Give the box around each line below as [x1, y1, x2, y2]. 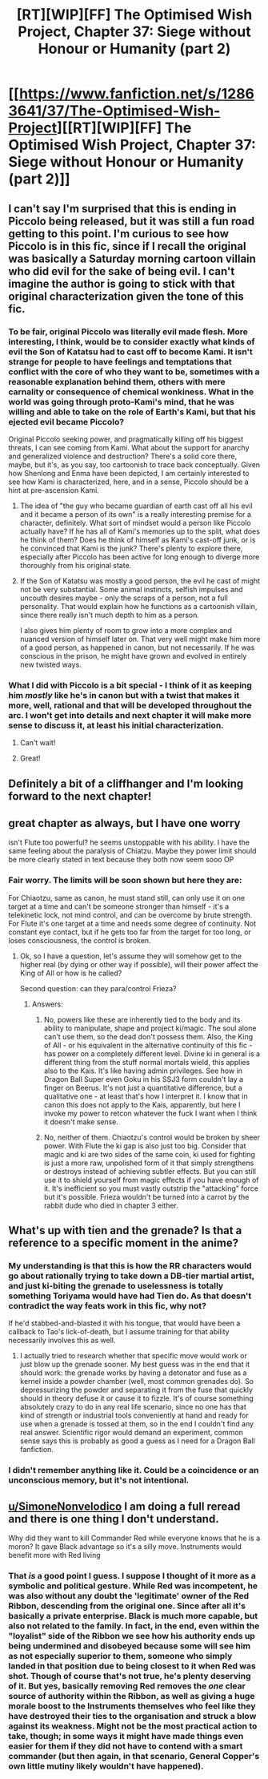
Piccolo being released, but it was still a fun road [8, 214, 254, 228]
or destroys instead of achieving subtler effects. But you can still [43, 1166, 256, 1176]
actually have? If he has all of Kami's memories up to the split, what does [19, 526, 260, 536]
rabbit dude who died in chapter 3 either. [43, 1200, 178, 1210]
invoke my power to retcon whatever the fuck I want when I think [43, 1108, 258, 1118]
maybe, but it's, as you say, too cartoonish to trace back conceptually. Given [8, 459, 261, 470]
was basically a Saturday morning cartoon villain [8, 252, 256, 265]
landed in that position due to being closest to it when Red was [8, 1660, 256, 1672]
